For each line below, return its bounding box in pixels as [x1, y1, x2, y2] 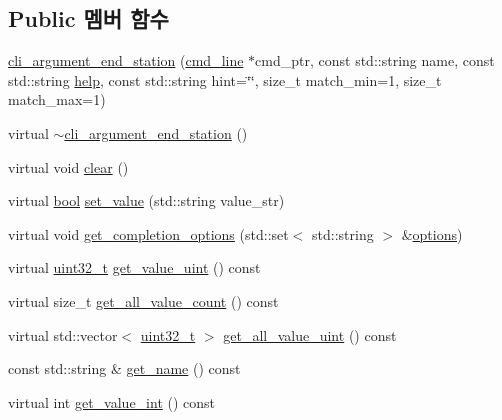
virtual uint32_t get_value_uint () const [8, 257, 261, 278]
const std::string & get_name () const [8, 358, 241, 379]
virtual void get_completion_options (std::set [8, 223, 289, 244]
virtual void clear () [8, 156, 129, 177]
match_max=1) [8, 89, 106, 110]
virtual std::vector [8, 324, 118, 345]
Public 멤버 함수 [8, 3, 169, 34]
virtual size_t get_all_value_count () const [8, 290, 279, 311]
